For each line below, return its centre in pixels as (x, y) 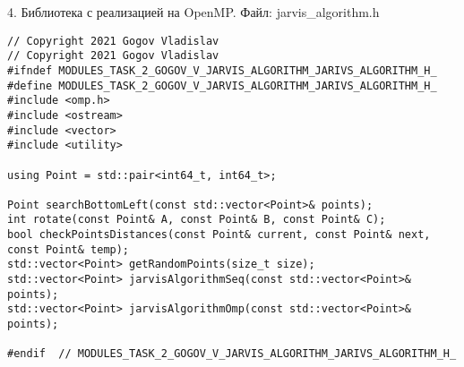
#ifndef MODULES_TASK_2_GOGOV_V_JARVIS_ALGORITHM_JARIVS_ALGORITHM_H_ (222, 70)
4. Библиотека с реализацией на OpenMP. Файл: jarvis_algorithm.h (193, 12)
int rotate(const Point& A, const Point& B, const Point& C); (197, 220)
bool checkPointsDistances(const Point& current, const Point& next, (219, 235)
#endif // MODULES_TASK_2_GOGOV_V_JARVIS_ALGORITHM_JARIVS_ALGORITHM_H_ (232, 354)
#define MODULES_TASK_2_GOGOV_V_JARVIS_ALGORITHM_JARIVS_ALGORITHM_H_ (222, 85)
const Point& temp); (69, 249)
